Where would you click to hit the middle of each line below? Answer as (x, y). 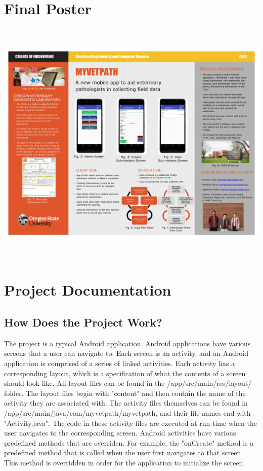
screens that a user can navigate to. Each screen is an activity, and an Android (126, 353)
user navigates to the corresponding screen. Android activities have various (120, 433)
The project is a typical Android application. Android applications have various (127, 343)
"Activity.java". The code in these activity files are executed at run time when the (130, 423)
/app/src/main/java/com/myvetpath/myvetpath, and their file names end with (127, 412)
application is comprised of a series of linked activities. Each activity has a (120, 363)
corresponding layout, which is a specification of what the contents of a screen (125, 373)
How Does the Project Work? (83, 322)
